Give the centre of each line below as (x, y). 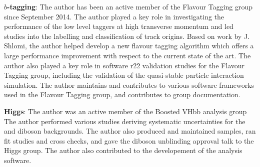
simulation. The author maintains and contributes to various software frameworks (129, 84)
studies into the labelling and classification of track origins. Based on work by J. (127, 36)
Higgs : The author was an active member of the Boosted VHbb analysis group (125, 111)
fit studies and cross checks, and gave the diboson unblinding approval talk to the (129, 140)
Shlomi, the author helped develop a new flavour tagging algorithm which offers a (129, 46)
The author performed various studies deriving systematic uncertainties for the (125, 121)
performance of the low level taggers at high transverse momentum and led (119, 26)
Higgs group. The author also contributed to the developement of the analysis (123, 150)
